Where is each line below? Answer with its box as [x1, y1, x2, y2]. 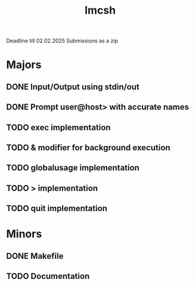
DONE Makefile [6, 251, 64, 261]
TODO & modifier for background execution [6, 142, 171, 153]
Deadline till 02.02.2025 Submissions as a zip [6, 37, 118, 45]
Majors [6, 58, 42, 72]
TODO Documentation [6, 271, 90, 281]
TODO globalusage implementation [6, 163, 140, 173]
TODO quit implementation [6, 203, 107, 213]
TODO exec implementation [6, 122, 111, 132]
